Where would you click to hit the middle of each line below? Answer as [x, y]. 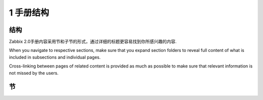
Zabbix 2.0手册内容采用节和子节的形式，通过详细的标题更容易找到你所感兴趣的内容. [93, 42]
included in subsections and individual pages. [55, 57]
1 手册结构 [29, 13]
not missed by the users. [34, 73]
